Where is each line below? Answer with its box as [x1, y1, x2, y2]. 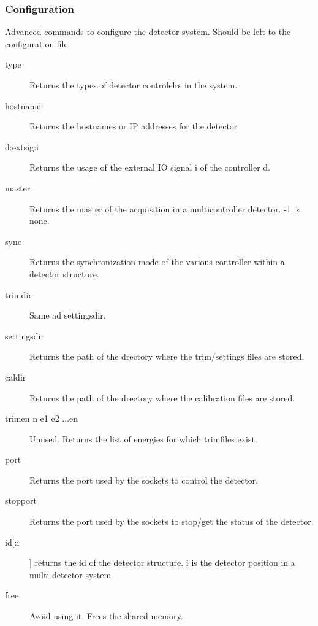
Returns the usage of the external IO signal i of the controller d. [29, 161, 270, 174]
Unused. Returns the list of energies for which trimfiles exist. [29, 432, 257, 445]
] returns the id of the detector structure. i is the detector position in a [29, 556, 295, 569]
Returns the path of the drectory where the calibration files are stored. [29, 391, 295, 404]
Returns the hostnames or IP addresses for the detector [29, 120, 238, 133]
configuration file [5, 37, 68, 50]
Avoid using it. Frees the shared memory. [29, 609, 183, 622]
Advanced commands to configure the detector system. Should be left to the [5, 25, 291, 38]
